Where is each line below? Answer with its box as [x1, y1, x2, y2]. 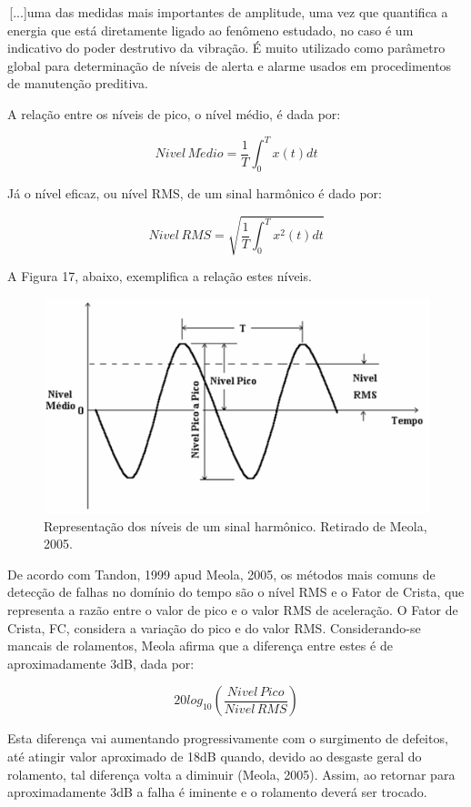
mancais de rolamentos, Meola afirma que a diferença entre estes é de [7, 636, 393, 655]
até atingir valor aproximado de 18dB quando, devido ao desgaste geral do [7, 746, 422, 765]
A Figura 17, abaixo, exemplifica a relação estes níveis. [7, 267, 312, 285]
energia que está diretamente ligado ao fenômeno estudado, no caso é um [7, 20, 414, 39]
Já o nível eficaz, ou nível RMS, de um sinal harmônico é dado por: [7, 183, 382, 202]
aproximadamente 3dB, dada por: [7, 653, 195, 672]
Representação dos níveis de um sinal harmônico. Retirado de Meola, [44, 516, 427, 535]
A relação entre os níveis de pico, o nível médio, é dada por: [7, 104, 341, 123]
